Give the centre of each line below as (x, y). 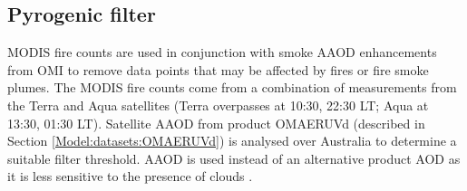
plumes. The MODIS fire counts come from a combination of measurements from (232, 87)
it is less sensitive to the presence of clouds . (130, 176)
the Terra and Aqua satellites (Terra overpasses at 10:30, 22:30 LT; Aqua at (218, 105)
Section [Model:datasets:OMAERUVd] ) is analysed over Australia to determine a (232, 141)
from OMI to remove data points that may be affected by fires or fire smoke (218, 69)
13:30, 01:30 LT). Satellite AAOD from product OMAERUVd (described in (216, 123)
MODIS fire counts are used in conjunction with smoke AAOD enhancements (222, 52)
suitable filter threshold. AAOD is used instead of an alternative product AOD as (234, 158)
